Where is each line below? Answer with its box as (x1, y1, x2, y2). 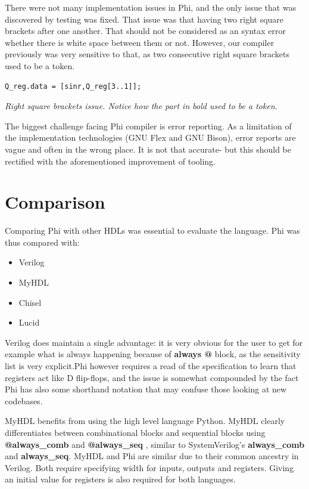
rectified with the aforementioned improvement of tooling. (5, 154, 216, 167)
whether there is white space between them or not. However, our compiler (5, 36, 274, 48)
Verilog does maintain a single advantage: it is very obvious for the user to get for (5, 336, 303, 348)
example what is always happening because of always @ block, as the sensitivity (5, 348, 301, 360)
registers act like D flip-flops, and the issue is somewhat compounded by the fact (5, 371, 299, 383)
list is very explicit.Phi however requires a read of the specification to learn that (5, 360, 296, 372)
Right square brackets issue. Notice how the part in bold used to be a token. (5, 100, 278, 112)
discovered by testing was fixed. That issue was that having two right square (5, 13, 284, 25)
